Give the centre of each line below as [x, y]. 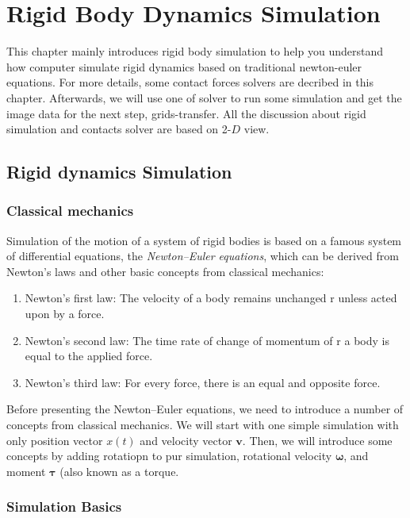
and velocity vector [186, 440]
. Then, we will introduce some [317, 440]
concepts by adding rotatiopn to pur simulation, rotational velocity [169, 456]
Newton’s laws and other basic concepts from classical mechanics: [165, 271]
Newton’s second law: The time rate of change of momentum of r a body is [207, 340]
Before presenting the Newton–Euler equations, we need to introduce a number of [205, 409]
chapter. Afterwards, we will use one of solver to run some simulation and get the [204, 97]
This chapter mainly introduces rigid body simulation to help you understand [195, 51]
